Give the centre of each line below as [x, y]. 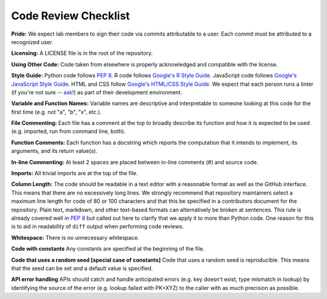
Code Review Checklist [71, 16]
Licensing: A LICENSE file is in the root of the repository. [82, 53]
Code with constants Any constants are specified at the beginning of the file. [108, 249]
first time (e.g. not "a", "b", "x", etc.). [57, 112]
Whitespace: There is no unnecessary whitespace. [75, 237]
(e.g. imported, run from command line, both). [68, 131]
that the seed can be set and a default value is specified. [82, 268]
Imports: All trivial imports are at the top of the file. [74, 173]
